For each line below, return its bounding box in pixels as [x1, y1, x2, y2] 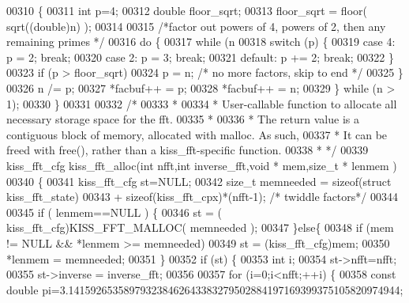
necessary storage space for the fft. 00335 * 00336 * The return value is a [6, 111, 359, 127]
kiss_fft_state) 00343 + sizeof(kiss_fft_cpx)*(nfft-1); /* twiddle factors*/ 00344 [6, 188, 398, 205]
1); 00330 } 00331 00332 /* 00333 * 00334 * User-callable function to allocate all [6, 95, 397, 112]
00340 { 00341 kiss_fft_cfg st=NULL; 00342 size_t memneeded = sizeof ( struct [6, 172, 392, 189]
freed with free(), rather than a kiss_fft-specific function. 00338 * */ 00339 [6, 142, 369, 158]
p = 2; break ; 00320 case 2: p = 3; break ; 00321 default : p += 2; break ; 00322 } [6, 48, 395, 65]
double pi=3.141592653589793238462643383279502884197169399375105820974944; [6, 281, 403, 297]
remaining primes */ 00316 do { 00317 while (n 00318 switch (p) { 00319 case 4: [6, 33, 396, 50]
